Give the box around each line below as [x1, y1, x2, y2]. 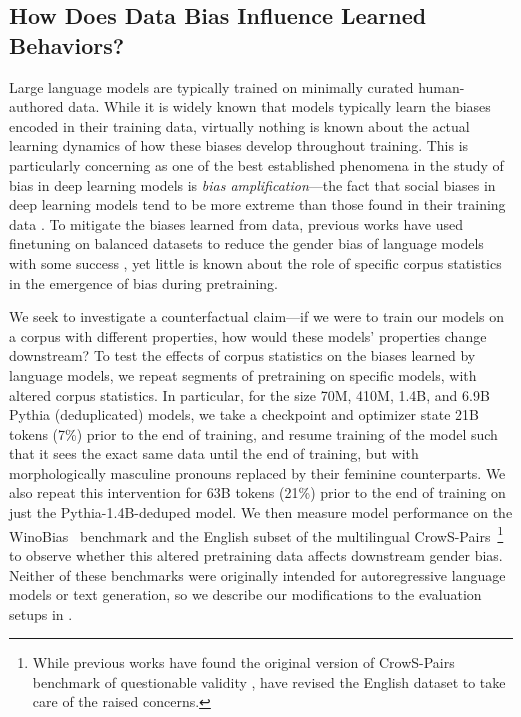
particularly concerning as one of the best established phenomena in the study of [9, 154, 504, 175]
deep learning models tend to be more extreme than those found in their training [9, 194, 506, 215]
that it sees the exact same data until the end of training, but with [9, 443, 419, 464]
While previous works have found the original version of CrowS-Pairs [32, 652, 455, 673]
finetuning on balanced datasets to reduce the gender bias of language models [9, 233, 484, 254]
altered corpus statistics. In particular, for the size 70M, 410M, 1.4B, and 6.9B [9, 384, 490, 405]
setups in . [9, 603, 73, 624]
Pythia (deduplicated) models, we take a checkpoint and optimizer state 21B [9, 404, 479, 425]
